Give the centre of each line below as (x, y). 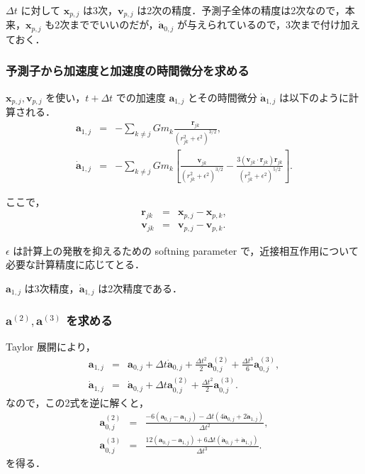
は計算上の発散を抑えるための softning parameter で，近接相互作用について (186, 250)
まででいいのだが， (114, 24)
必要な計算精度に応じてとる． (75, 264)
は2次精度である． (140, 288)
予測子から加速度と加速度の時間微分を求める (128, 71)
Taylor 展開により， (51, 347)
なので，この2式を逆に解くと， (77, 402)
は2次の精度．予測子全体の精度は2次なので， (241, 10)
